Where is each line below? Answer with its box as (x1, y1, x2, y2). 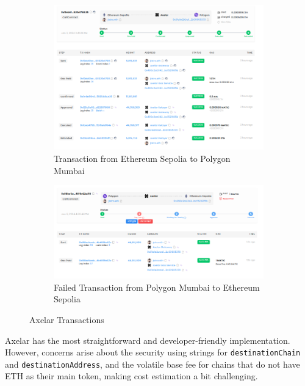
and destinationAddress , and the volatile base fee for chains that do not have (5, 357, 300, 370)
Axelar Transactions (29, 313, 104, 326)
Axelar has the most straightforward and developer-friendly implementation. (5, 333, 290, 346)
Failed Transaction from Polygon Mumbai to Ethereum (54, 280, 260, 293)
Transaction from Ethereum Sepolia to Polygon (54, 151, 231, 164)
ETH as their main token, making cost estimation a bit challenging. (5, 370, 258, 382)
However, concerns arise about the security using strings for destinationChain (5, 346, 301, 359)
